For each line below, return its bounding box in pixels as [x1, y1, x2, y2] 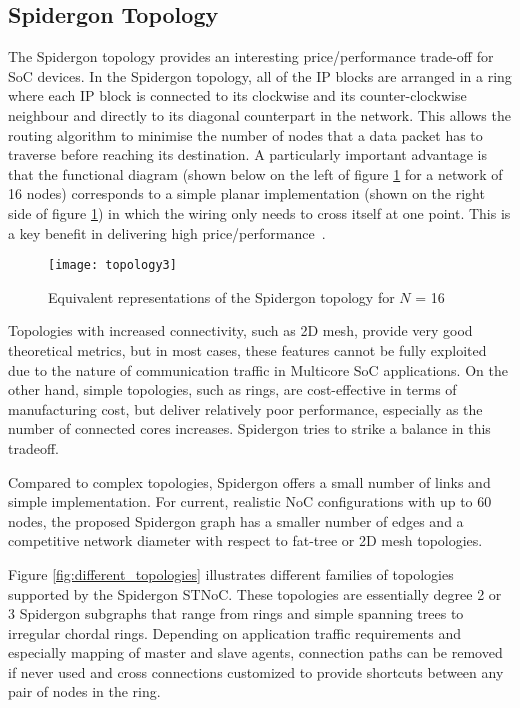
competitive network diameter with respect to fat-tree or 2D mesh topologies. [8, 530, 483, 551]
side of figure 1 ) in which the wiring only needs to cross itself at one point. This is [8, 202, 511, 223]
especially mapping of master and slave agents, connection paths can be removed [8, 642, 503, 663]
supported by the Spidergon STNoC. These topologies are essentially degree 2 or [8, 583, 502, 604]
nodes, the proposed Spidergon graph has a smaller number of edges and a [8, 510, 464, 531]
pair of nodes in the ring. [8, 681, 161, 702]
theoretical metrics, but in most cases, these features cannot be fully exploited [8, 339, 487, 360]
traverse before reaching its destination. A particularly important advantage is [8, 144, 487, 165]
